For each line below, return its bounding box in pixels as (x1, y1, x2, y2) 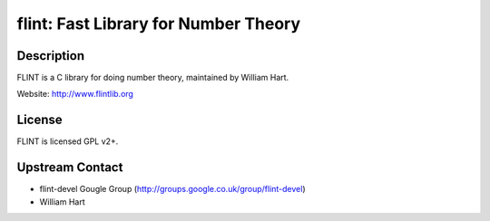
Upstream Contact (16, 159, 123, 176)
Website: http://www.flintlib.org (16, 89, 133, 100)
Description (16, 48, 85, 63)
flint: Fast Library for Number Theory (16, 14, 301, 34)
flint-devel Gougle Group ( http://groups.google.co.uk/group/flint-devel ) (39, 184, 306, 195)
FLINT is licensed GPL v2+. (16, 136, 119, 147)
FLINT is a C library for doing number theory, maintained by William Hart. (16, 72, 289, 83)
